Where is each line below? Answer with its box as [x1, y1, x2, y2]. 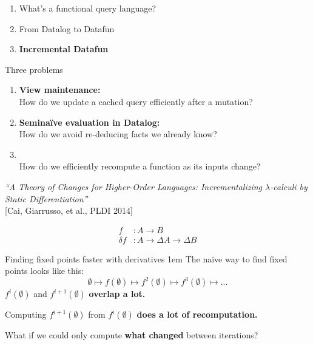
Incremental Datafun [19, 43, 109, 55]
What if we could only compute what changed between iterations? [5, 329, 258, 341]
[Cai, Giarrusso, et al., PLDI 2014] [5, 204, 133, 217]
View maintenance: [19, 83, 101, 96]
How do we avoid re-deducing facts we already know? [19, 128, 217, 140]
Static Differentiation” [5, 192, 88, 205]
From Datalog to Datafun [19, 22, 115, 35]
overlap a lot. [89, 287, 146, 300]
